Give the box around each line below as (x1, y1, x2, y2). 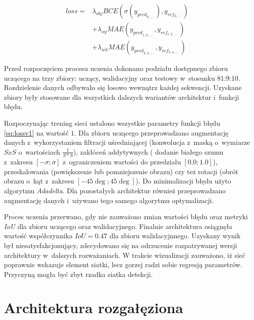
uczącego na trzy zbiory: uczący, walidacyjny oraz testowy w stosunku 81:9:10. (4, 72, 240, 83)
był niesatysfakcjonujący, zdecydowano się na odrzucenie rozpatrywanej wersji (4, 240, 237, 250)
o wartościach (18, 146, 60, 157)
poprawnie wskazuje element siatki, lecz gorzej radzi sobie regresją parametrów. (4, 259, 243, 270)
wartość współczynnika (4, 230, 73, 241)
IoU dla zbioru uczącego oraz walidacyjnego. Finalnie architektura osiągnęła (4, 221, 232, 231)
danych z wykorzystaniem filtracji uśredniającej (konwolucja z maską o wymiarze (4, 137, 250, 147)
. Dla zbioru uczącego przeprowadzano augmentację (74, 127, 229, 137)
